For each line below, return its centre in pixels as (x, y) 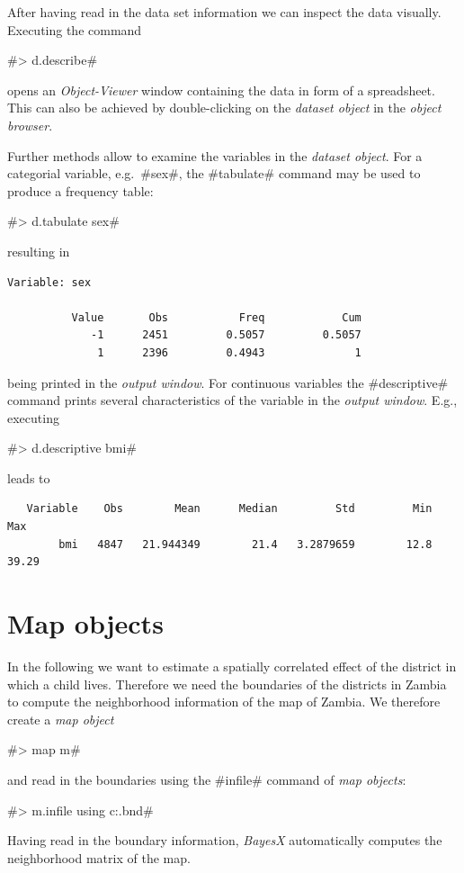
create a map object (61, 719)
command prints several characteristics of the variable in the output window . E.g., (232, 400)
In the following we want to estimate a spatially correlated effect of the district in (232, 666)
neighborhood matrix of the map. (99, 857)
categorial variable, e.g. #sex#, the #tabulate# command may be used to (214, 173)
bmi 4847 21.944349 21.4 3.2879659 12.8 (245, 544)
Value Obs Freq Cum (216, 317)
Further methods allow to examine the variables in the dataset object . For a (215, 155)
